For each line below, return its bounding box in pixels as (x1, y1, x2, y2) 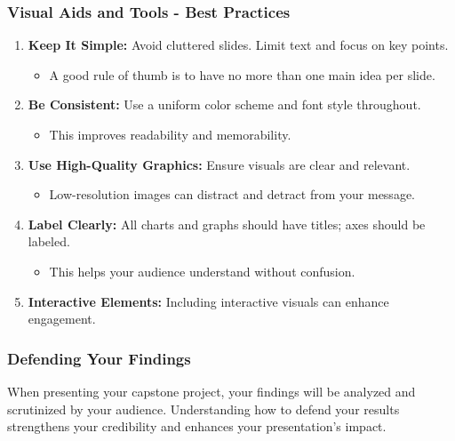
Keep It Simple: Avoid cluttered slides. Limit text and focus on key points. (28, 36, 449, 54)
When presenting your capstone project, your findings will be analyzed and (7, 381, 416, 400)
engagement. (28, 309, 96, 328)
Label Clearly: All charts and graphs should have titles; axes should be (28, 214, 426, 233)
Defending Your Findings (7, 347, 191, 369)
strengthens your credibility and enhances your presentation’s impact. (7, 417, 387, 436)
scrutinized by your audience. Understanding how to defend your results (7, 399, 400, 418)
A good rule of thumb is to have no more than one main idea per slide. (49, 65, 435, 84)
